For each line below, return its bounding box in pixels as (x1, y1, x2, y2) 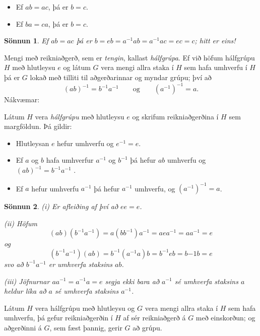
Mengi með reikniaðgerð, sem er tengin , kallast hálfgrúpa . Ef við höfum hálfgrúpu (4, 52, 255, 62)
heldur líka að (4, 286, 46, 296)
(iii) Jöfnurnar (4, 276, 50, 286)
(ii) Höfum (4, 218, 37, 228)
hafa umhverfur (46, 155, 94, 165)
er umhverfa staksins (48, 258, 113, 269)
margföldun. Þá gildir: (4, 121, 72, 131)
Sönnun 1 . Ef (4, 35, 49, 46)
